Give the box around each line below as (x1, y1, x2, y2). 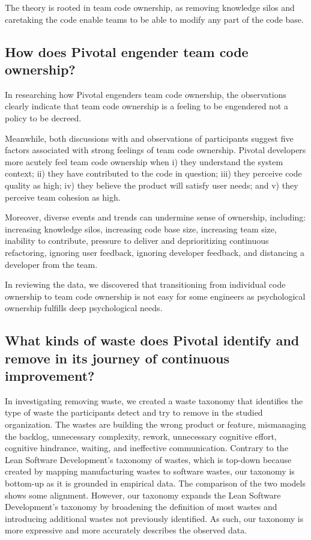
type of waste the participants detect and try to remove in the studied (5, 406, 263, 419)
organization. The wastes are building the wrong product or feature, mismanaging (5, 418, 306, 431)
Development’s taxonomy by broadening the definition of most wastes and (5, 500, 277, 513)
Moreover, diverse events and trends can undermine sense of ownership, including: (5, 211, 306, 223)
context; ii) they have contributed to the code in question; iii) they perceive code (5, 167, 302, 180)
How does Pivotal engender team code (5, 42, 249, 61)
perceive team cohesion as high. (5, 190, 121, 203)
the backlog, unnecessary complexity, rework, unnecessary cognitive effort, (5, 429, 277, 442)
